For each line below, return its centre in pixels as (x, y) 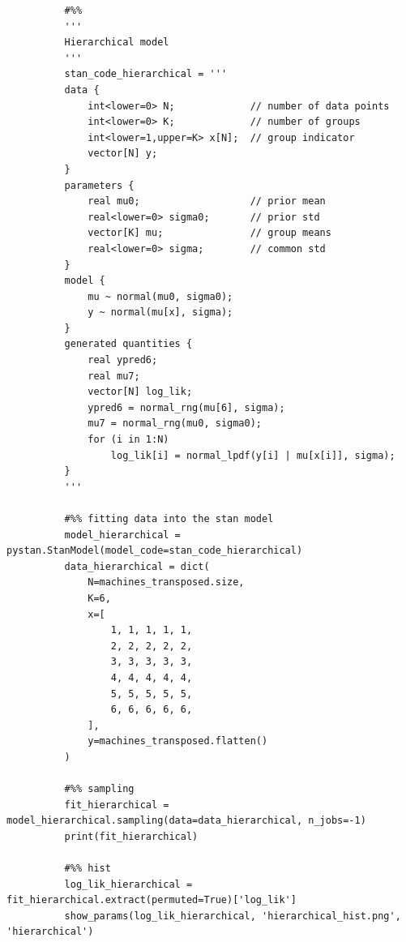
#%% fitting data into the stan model (169, 519)
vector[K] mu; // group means (209, 233)
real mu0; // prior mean (207, 201)
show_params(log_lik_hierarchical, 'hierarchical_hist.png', (233, 916)
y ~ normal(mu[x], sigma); (160, 313)
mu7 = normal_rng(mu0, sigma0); (175, 424)
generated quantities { (128, 344)
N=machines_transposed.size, (166, 582)
